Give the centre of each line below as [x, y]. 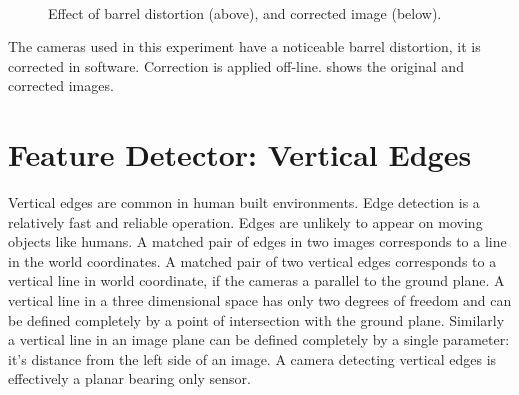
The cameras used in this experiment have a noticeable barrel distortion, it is [244, 46]
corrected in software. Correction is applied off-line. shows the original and [236, 65]
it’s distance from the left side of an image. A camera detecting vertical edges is [252, 358]
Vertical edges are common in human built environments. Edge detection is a [244, 202]
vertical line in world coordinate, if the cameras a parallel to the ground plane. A [256, 280]
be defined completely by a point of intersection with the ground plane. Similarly [256, 319]
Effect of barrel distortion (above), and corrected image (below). [245, 12]
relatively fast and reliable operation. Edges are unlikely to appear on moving [245, 221]
